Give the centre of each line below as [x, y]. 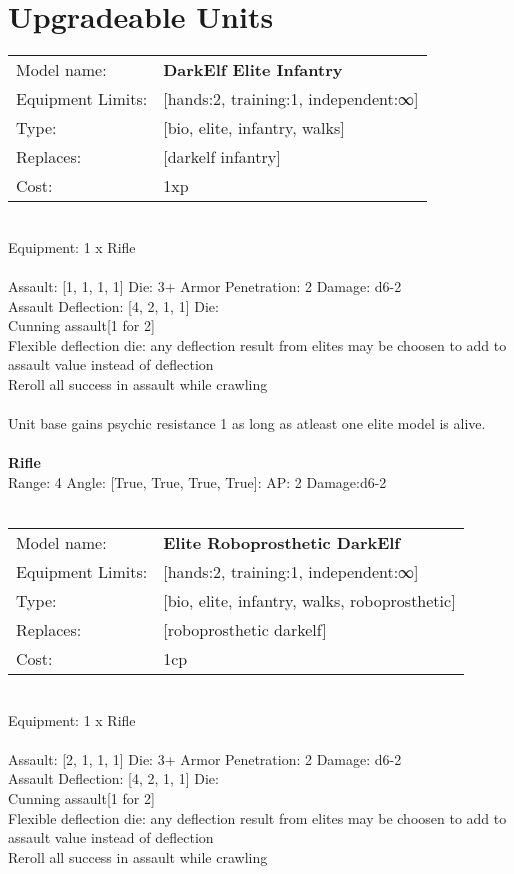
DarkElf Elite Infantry [253, 70]
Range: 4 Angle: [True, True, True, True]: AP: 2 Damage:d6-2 [197, 481]
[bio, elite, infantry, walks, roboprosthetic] [309, 601]
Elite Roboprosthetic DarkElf [281, 543]
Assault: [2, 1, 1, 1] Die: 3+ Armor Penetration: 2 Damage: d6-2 [205, 758]
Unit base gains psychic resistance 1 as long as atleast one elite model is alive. [247, 423]
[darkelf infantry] [222, 157]
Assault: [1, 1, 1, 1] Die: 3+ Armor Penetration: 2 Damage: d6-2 [205, 285]
